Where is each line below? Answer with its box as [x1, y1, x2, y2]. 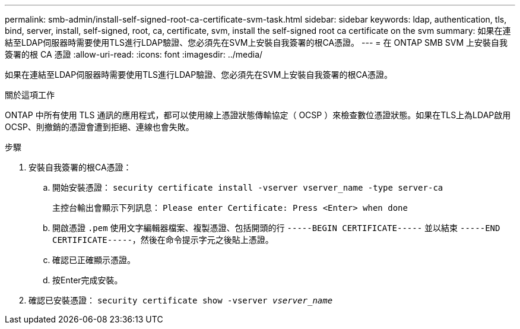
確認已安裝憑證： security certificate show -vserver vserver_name [28, 295, 333, 305]
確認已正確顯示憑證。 [52, 255, 135, 265]
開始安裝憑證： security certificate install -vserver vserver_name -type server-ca [52, 182, 443, 192]
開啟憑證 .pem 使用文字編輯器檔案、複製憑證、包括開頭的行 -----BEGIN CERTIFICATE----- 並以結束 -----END [52, 223, 500, 233]
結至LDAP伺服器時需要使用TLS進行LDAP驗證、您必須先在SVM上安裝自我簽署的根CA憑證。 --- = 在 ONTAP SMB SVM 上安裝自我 [5, 37, 508, 48]
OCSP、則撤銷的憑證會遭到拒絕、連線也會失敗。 [5, 122, 194, 132]
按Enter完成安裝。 [52, 275, 123, 285]
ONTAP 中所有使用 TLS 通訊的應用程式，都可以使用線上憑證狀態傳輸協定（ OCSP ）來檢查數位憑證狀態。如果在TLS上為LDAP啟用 [5, 110, 511, 120]
